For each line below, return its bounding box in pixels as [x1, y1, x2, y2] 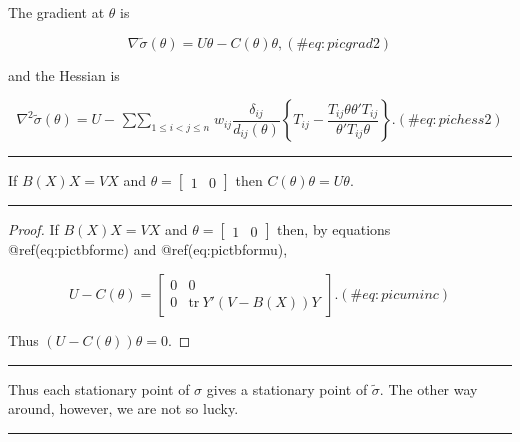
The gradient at [8, 2, 105, 22]
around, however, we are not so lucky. [8, 398, 239, 419]
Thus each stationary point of [8, 378, 190, 399]
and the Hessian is [8, 64, 120, 85]
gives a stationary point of [206, 378, 368, 399]
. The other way [379, 378, 478, 399]
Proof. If [8, 219, 59, 240]
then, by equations [277, 219, 391, 240]
